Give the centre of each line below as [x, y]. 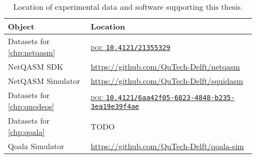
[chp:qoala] [26, 132]
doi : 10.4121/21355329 [130, 47]
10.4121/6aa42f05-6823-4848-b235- [170, 97]
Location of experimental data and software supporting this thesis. [128, 7]
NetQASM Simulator [44, 81]
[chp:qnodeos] [31, 106]
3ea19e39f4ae [115, 106]
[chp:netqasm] [32, 52]
